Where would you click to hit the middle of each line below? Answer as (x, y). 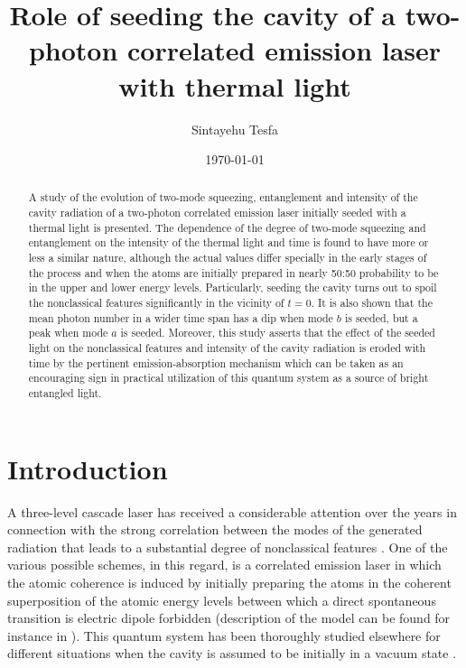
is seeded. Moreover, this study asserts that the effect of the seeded (278, 333)
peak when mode (68, 333)
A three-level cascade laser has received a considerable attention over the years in (232, 511)
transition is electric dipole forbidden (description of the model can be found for (229, 618)
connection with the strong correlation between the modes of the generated (215, 529)
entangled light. (65, 393)
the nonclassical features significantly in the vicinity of (156, 303)
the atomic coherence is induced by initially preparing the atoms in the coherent (229, 582)
